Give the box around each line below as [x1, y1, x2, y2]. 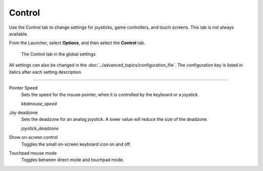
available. [9, 31, 29, 37]
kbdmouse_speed [21, 100, 57, 107]
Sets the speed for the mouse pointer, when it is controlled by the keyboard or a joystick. [21, 92, 199, 97]
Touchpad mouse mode [9, 150, 57, 156]
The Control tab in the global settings [21, 51, 96, 57]
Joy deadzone [9, 110, 38, 115]
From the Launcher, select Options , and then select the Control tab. [9, 40, 146, 46]
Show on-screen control [9, 134, 58, 140]
